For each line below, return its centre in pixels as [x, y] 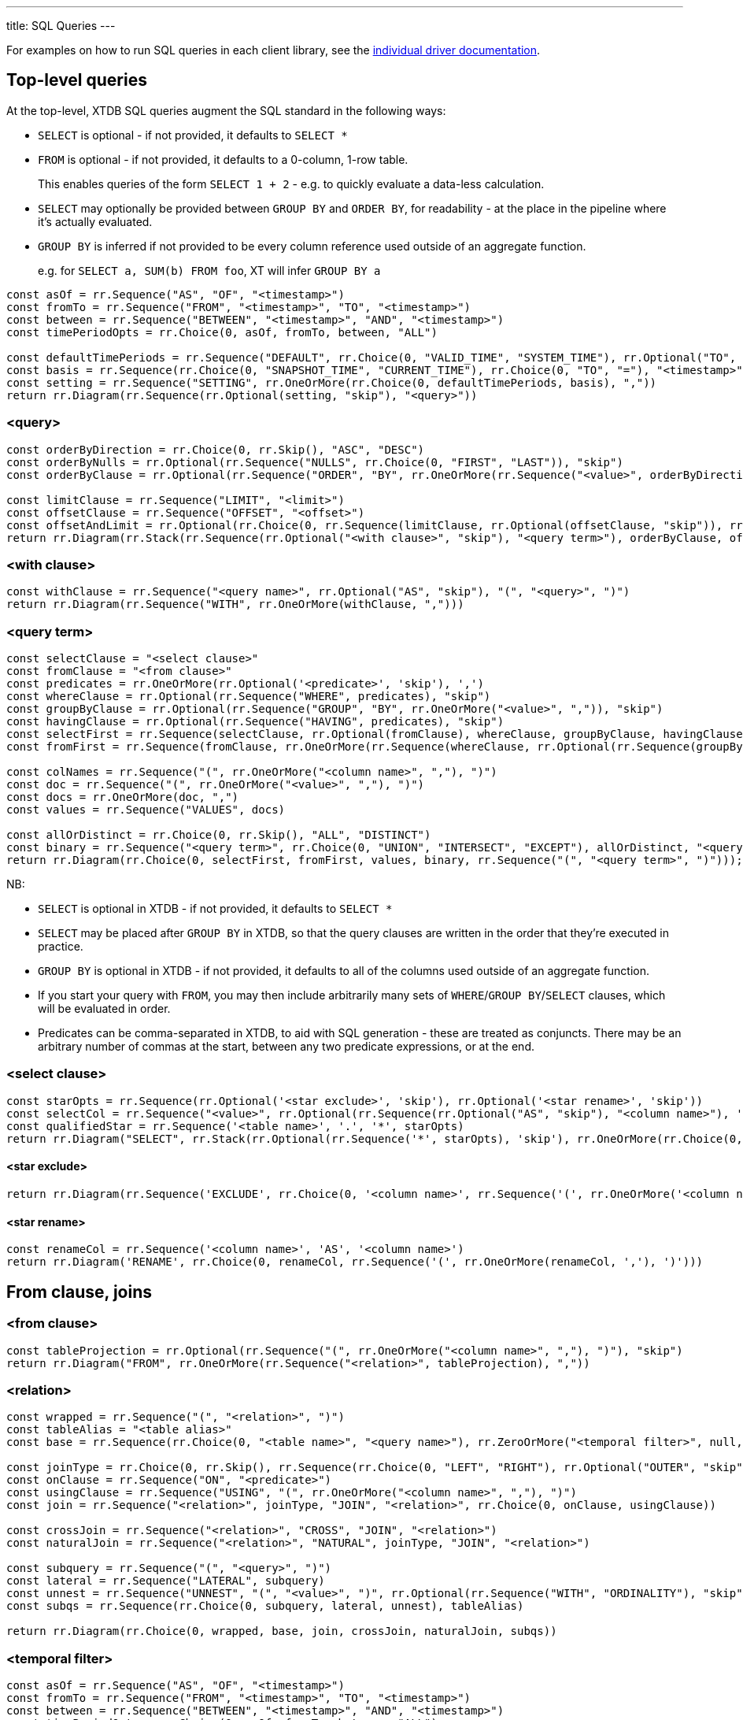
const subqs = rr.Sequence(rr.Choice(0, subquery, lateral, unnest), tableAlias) [265, 1606]
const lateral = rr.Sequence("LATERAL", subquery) [166, 1581]
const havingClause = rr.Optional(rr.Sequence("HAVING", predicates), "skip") [255, 722]
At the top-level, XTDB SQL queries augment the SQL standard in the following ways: [226, 110]
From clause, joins [79, 1292]
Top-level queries [77, 80]
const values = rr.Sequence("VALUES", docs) [146, 810]
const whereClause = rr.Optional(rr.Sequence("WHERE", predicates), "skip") [249, 697]
